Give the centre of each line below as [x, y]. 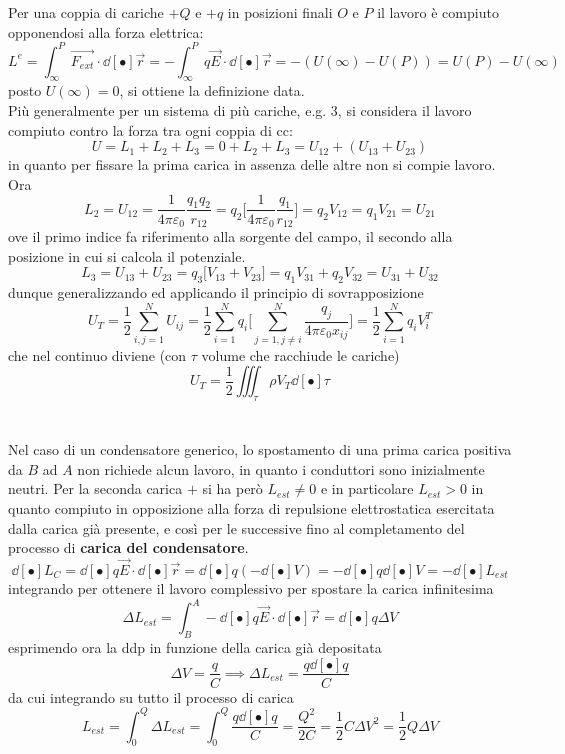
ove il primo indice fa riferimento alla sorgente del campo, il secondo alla [230, 235]
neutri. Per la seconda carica [95, 488]
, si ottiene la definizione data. [212, 90]
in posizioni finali [280, 12]
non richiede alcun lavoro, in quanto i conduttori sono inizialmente [281, 468]
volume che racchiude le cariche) [300, 354]
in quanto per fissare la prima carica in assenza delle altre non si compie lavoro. [252, 164]
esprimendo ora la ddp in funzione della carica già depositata [195, 646]
